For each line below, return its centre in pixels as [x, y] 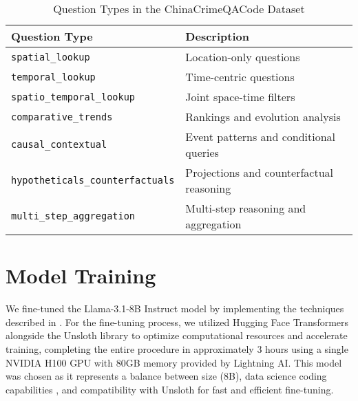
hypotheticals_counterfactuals [93, 180]
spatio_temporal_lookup [73, 97]
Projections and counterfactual [260, 172]
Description [217, 36]
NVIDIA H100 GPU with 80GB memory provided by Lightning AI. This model [174, 362]
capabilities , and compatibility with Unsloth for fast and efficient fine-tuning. [170, 389]
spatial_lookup [51, 57]
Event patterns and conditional [261, 137]
